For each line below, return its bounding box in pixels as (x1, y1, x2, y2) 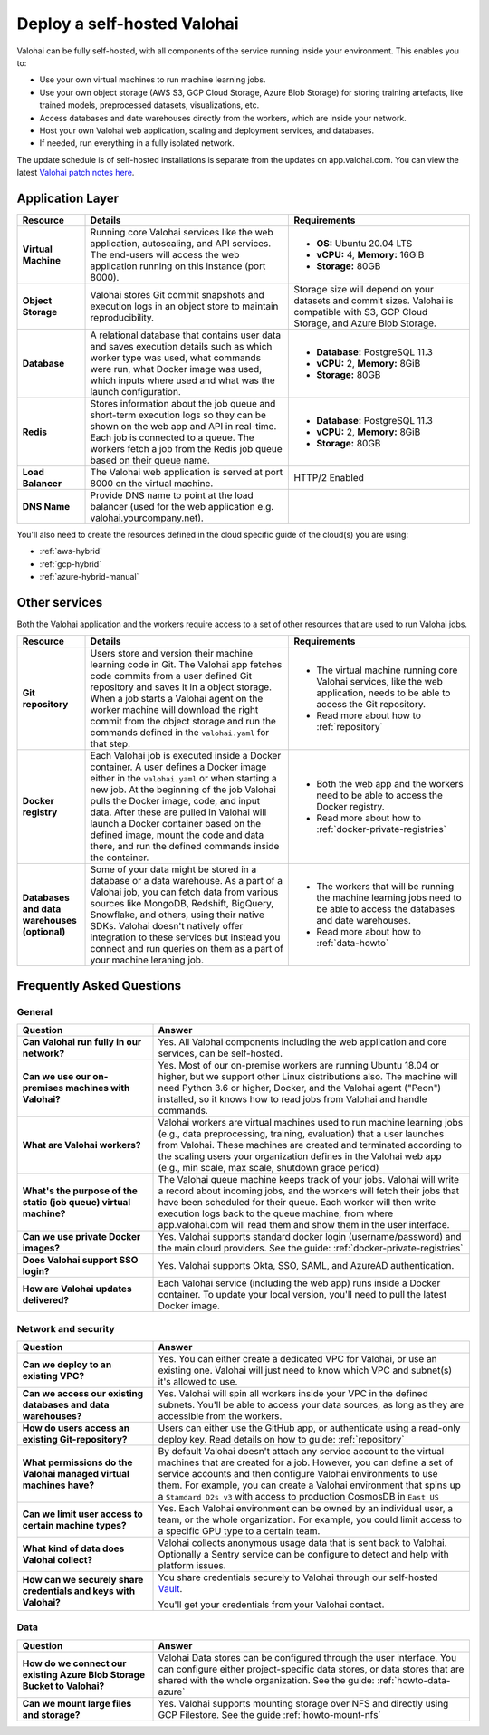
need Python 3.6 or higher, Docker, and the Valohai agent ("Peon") (158, 1082, 442, 1095)
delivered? (22, 1294, 70, 1307)
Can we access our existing (22, 1386, 144, 1399)
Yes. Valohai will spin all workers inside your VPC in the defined (158, 1386, 429, 1399)
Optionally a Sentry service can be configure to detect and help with (158, 1548, 449, 1560)
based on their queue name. (90, 454, 210, 466)
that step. (90, 738, 131, 751)
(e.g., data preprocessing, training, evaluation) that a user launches (158, 1127, 445, 1140)
